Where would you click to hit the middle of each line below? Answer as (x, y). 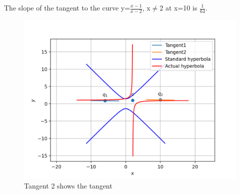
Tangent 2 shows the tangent (68, 186)
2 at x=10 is (178, 7)
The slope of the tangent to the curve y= (67, 7)
